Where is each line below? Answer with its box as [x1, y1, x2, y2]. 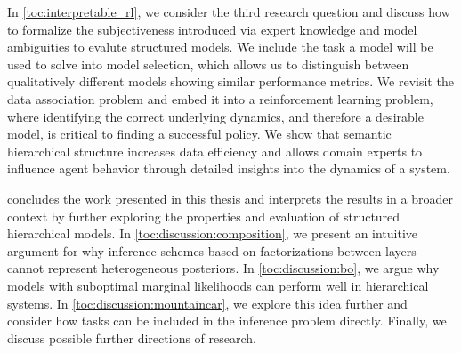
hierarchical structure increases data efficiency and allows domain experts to [7, 141, 423, 160]
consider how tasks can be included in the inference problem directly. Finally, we [7, 311, 447, 330]
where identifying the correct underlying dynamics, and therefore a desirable [7, 107, 424, 125]
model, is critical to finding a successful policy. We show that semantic [7, 124, 392, 143]
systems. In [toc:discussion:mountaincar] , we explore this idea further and [7, 293, 408, 312]
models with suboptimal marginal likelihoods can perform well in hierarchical [7, 276, 429, 294]
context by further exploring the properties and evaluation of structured [7, 206, 400, 225]
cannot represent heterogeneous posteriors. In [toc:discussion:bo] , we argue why [7, 259, 440, 277]
